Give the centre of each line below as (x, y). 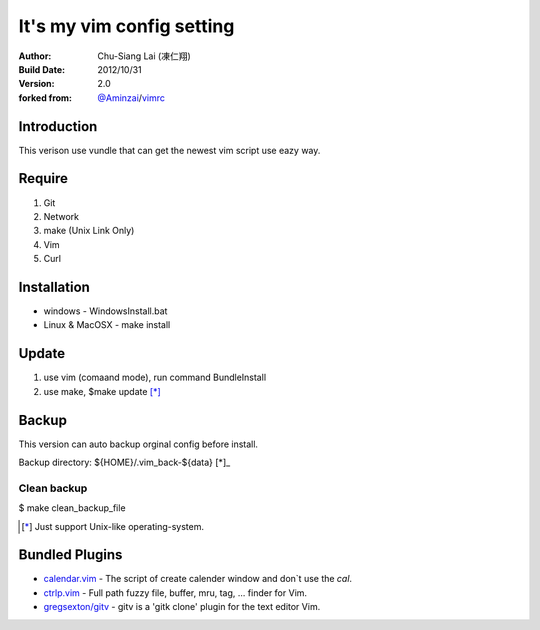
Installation (54, 286)
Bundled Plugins (70, 555)
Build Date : (41, 69)
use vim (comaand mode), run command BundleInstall (155, 377)
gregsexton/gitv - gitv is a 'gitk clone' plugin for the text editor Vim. (182, 607)
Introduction (58, 126)
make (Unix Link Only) (89, 231)
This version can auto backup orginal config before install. (138, 444)
